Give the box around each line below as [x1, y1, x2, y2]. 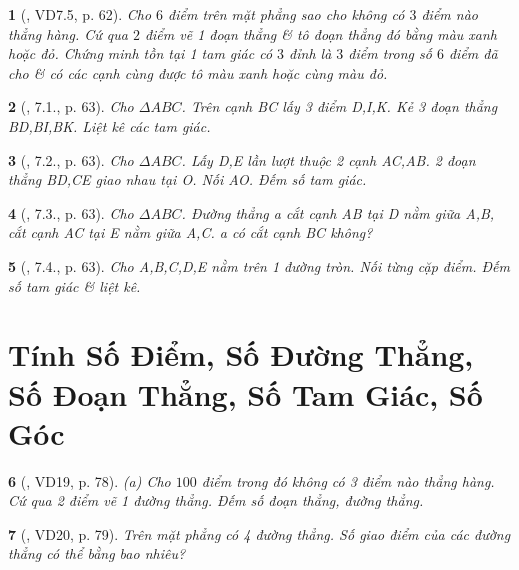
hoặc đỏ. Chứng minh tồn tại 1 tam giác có [8, 43, 273, 64]
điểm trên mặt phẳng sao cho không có [168, 4, 405, 24]
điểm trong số [348, 43, 432, 64]
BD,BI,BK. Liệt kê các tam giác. [8, 115, 211, 136]
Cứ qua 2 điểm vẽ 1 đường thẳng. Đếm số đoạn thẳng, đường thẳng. [8, 490, 424, 511]
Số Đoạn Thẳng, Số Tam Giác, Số [8, 373, 483, 414]
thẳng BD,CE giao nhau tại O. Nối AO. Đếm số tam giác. [8, 169, 367, 190]
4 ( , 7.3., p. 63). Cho [8, 202, 134, 223]
